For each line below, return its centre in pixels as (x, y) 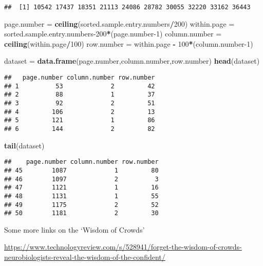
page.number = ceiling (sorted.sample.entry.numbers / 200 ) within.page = (119, 23)
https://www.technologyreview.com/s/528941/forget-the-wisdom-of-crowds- (123, 247)
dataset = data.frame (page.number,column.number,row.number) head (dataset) (132, 61)
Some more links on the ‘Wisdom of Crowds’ (74, 229)
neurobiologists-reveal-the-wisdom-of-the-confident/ (85, 257)
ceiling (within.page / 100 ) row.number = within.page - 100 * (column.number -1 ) (129, 43)
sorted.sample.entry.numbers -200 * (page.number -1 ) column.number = (113, 34)
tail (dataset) (24, 145)
